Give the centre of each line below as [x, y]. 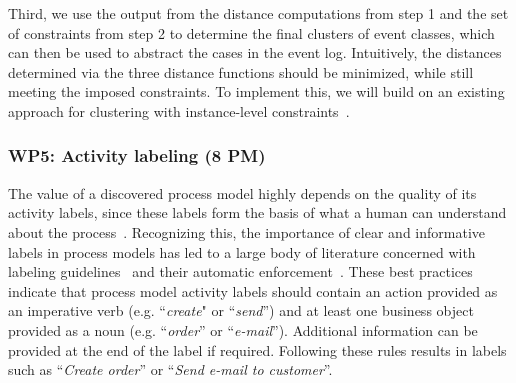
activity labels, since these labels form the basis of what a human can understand [257, 212]
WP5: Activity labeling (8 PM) [137, 155]
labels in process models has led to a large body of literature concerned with [242, 251]
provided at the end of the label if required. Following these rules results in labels [257, 349]
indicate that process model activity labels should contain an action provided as [253, 290]
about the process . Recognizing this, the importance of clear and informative [246, 231]
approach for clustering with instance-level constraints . [179, 110]
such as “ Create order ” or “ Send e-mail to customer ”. [170, 369]
